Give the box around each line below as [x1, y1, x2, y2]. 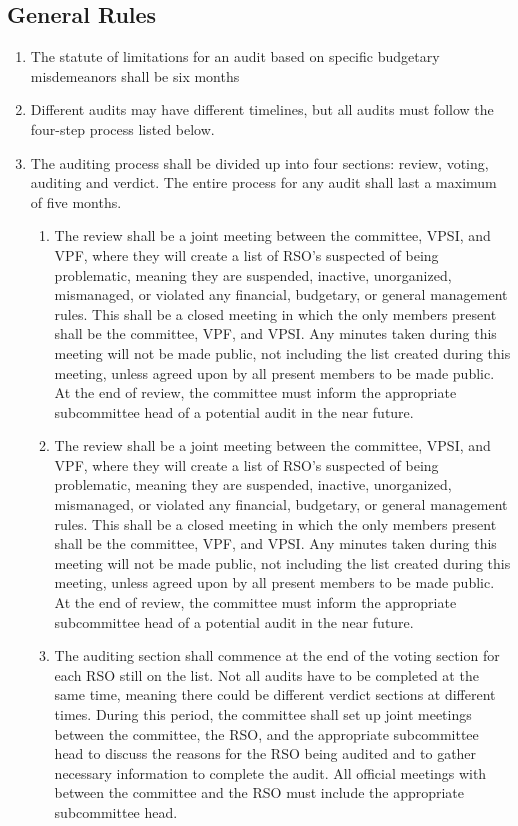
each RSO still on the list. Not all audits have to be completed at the [54, 664, 479, 685]
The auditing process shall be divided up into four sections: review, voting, [30, 152, 489, 173]
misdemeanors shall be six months [30, 65, 240, 86]
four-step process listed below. [30, 118, 215, 139]
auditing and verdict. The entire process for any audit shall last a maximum [30, 172, 497, 193]
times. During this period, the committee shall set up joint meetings [54, 704, 472, 725]
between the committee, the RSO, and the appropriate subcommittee [54, 723, 479, 744]
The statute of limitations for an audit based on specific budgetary [30, 46, 440, 67]
